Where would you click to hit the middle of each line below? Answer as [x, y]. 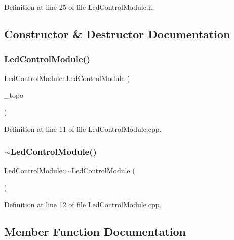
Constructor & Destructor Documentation [117, 34]
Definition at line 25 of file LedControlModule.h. [79, 7]
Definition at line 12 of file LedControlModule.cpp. [83, 204]
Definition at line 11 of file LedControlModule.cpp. [83, 129]
